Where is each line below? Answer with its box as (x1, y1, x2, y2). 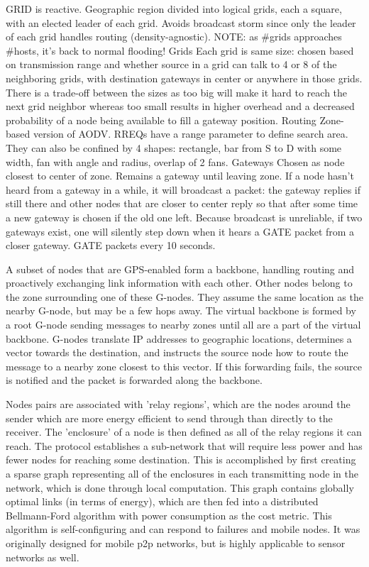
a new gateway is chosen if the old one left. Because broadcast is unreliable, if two (6, 209, 363, 224)
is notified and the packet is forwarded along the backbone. (6, 373, 263, 387)
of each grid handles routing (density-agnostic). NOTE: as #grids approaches (6, 29, 342, 44)
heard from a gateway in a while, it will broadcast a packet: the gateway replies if (6, 182, 360, 197)
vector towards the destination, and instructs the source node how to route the (6, 345, 348, 360)
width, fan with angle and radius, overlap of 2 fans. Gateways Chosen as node (6, 154, 345, 169)
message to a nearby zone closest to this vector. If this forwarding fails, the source (6, 358, 363, 373)
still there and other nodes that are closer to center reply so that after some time (6, 196, 358, 211)
